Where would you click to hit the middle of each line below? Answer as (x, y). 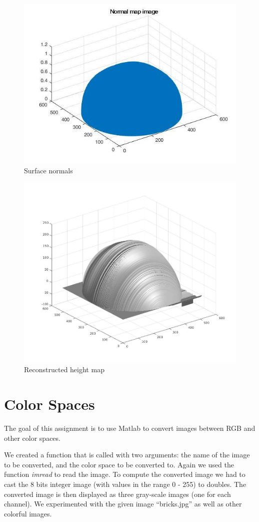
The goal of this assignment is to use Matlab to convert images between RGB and (130, 428)
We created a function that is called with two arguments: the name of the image (127, 455)
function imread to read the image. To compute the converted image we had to (125, 474)
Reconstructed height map (64, 369)
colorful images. (28, 513)
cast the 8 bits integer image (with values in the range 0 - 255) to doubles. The (125, 484)
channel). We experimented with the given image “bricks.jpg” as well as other (123, 504)
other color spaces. (32, 438)
